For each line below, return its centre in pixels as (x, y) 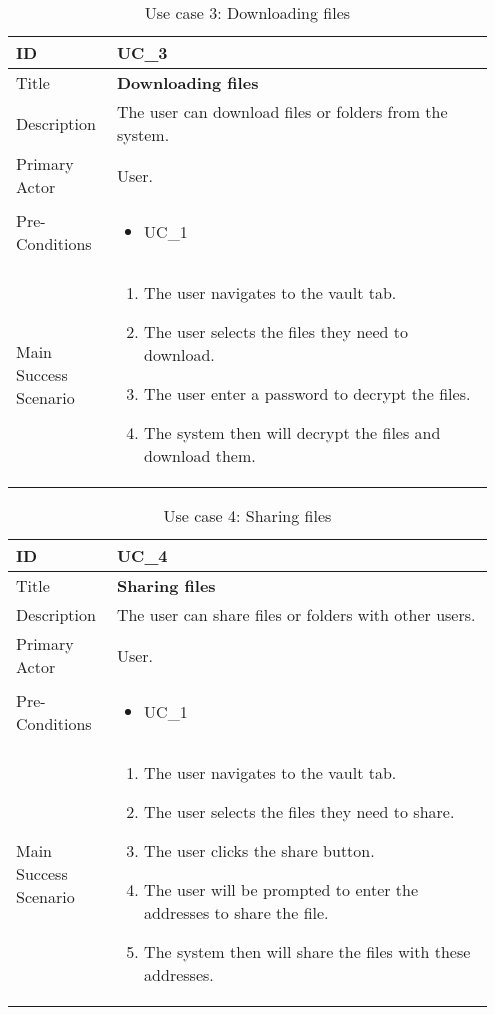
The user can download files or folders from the (282, 111)
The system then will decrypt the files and (292, 432)
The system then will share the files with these (307, 951)
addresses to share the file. (236, 912)
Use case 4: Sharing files (247, 515)
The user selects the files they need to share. (299, 811)
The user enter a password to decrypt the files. (307, 393)
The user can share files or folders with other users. (296, 614)
